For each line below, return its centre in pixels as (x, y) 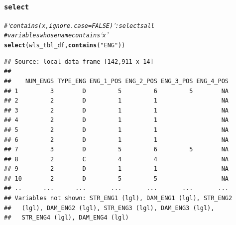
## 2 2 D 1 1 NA (117, 101)
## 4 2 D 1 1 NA (117, 120)
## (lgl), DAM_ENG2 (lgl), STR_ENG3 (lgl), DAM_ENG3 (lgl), (109, 208)
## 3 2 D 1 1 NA (117, 110)
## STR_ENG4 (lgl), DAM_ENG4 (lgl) (66, 218)
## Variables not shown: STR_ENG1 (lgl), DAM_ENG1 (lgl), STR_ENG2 (118, 198)
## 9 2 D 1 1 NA (117, 169)
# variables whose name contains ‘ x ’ (56, 35)
